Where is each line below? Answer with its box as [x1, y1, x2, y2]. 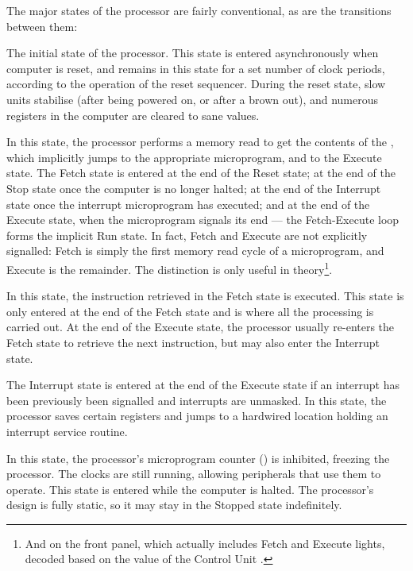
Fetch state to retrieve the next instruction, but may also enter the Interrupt [6, 334, 380, 350]
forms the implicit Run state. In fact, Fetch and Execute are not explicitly [6, 226, 368, 243]
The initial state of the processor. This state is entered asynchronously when [6, 44, 379, 61]
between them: [6, 17, 78, 34]
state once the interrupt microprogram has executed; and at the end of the [6, 195, 370, 212]
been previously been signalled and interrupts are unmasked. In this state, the [6, 392, 387, 408]
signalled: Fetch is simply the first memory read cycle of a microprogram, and [6, 242, 384, 259]
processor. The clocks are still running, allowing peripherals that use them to [6, 465, 381, 482]
